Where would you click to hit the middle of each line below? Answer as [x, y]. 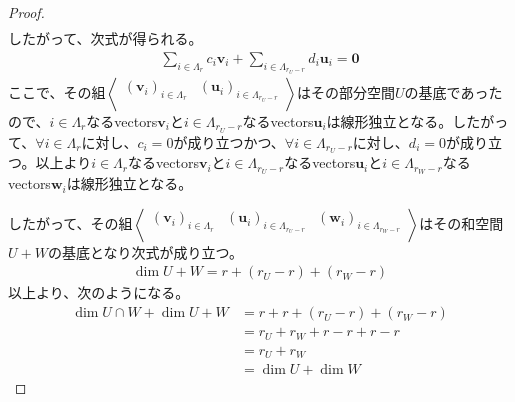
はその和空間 [461, 222]
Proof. [26, 12]
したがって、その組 [70, 222]
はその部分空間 [346, 91]
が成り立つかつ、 [229, 141]
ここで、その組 [57, 91]
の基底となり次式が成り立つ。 [145, 251]
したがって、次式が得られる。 [105, 38]
